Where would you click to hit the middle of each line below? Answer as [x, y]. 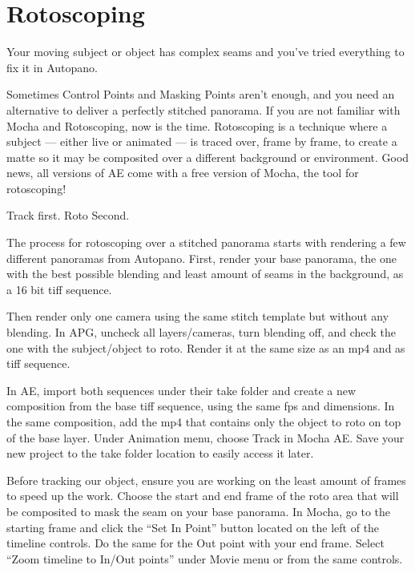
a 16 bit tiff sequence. [59, 289]
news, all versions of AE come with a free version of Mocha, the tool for [183, 173]
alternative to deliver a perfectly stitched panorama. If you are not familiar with [203, 109]
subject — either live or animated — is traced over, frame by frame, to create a [202, 141]
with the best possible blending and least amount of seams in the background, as [205, 274]
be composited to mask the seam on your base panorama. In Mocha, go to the [199, 511]
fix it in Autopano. [52, 67]
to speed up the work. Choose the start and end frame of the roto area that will [203, 496]
